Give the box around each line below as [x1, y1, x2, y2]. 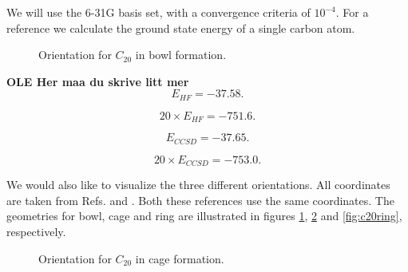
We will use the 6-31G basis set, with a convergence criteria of [6, 4, 311, 20]
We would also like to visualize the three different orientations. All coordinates [6, 176, 390, 193]
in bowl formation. [135, 46, 227, 63]
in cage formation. [135, 250, 224, 266]
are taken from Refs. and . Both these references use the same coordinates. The [6, 191, 394, 208]
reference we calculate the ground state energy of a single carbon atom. [6, 19, 355, 36]
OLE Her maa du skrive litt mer [6, 73, 189, 89]
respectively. [6, 223, 66, 239]
